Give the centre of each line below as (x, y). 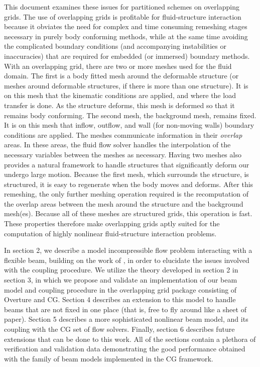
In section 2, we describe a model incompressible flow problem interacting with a (128, 250)
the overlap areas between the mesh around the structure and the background (124, 203)
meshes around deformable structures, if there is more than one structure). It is (126, 85)
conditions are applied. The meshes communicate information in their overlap (123, 134)
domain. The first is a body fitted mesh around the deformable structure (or (121, 76)
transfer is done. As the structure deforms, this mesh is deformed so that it (119, 105)
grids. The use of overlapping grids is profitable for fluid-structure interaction (123, 16)
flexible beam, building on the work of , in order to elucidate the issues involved (127, 260)
